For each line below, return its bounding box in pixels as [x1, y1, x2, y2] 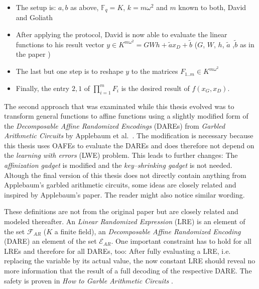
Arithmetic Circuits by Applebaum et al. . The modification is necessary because [4, 130, 253, 141]
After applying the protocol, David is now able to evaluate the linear [16, 29, 227, 40]
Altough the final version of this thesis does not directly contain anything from [4, 169, 246, 180]
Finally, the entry [16, 82, 70, 93]
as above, [70, 2, 99, 12]
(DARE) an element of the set [4, 236, 97, 246]
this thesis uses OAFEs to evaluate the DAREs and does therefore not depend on [4, 140, 254, 150]
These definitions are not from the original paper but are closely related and [4, 206, 238, 217]
